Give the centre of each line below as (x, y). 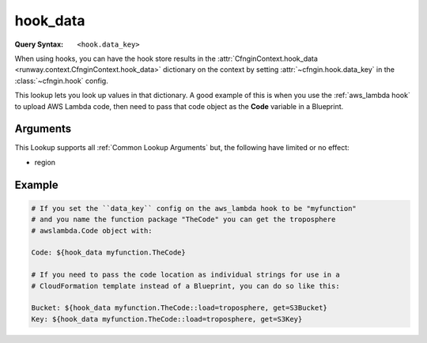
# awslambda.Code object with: (92, 230)
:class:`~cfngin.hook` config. (61, 81)
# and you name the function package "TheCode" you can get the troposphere (183, 220)
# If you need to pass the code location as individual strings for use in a (185, 275)
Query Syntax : (39, 44)
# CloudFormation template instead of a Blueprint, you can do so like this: (185, 286)
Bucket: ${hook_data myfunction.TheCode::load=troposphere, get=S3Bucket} (179, 308)
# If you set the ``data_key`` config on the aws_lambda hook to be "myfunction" (194, 208)
